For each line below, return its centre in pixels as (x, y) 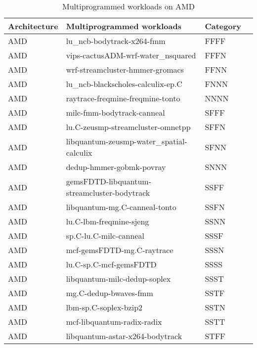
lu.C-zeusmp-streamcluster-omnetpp (128, 127)
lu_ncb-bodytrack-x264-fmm (116, 41)
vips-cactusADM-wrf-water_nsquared (131, 55)
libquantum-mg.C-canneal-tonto (121, 207)
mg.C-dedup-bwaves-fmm (109, 293)
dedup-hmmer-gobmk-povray (116, 167)
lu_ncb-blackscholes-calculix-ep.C (124, 84)
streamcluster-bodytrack (108, 193)
